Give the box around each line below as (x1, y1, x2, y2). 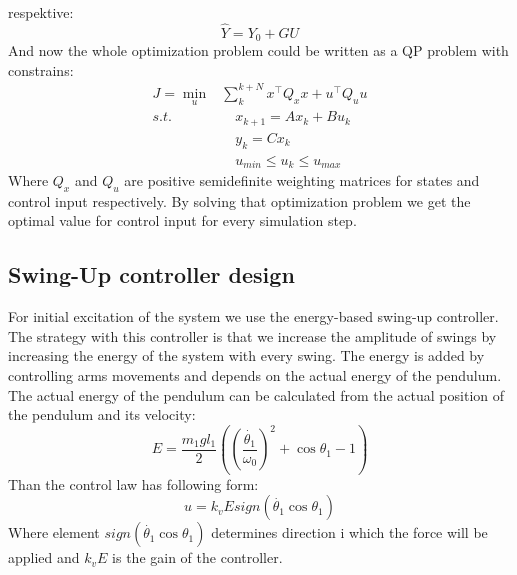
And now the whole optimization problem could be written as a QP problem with (8, 40, 509, 61)
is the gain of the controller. (112, 547, 283, 568)
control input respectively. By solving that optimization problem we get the (8, 190, 471, 211)
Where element (8, 522, 100, 543)
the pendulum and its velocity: (8, 404, 196, 425)
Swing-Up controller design (8, 259, 295, 290)
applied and (8, 547, 80, 568)
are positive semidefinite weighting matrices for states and (124, 170, 480, 190)
